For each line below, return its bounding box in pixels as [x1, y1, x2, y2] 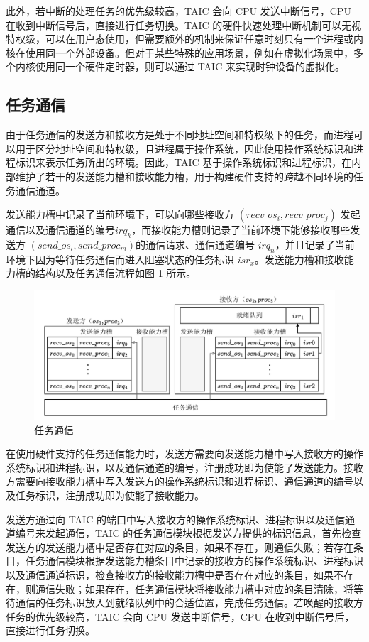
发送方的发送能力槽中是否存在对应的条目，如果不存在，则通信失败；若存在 [6, 539, 353, 554]
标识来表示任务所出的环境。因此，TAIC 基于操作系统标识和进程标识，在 [15, 155, 352, 170]
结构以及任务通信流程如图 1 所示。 [35, 266, 197, 281]
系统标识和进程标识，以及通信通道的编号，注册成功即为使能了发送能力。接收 [6, 459, 363, 474]
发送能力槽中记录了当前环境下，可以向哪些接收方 [6, 207, 234, 222]
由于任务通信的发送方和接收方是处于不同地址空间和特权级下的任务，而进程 [6, 127, 353, 142]
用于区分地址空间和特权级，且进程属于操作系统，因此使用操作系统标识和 [15, 141, 353, 156]
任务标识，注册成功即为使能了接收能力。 [15, 488, 204, 503]
